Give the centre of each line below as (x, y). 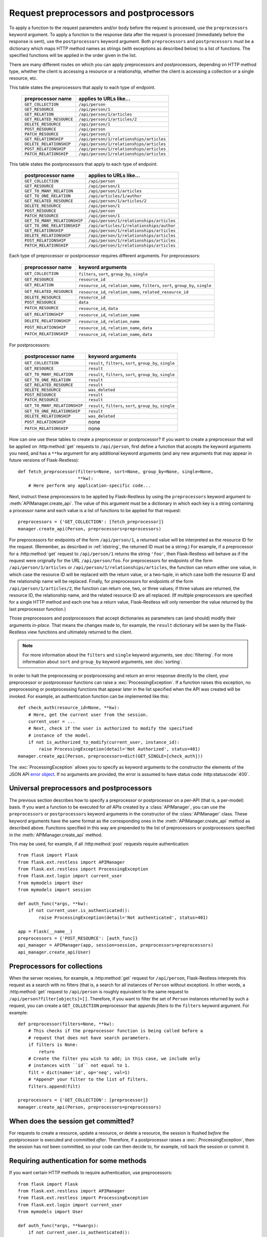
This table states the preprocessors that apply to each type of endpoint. (82, 87)
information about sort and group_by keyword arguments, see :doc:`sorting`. (102, 662)
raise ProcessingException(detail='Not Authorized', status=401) (120, 749)
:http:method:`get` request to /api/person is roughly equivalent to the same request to (99, 992)
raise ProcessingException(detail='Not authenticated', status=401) (124, 917)
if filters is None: (53, 1045)
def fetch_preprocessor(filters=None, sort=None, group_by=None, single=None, (116, 472)
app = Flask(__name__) (45, 931)
